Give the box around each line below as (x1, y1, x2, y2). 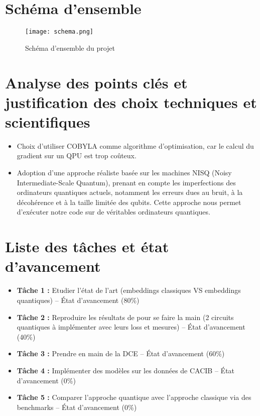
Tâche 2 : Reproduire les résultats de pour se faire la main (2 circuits (17, 311, 234, 322)
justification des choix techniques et (5, 91, 257, 112)
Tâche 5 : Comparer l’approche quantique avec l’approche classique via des (17, 392, 251, 402)
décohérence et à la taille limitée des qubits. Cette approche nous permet (17, 196, 241, 207)
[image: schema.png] (25, 28, 94, 36)
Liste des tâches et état (5, 236, 169, 257)
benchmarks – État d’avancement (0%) (17, 401, 137, 412)
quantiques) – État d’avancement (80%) (17, 294, 140, 305)
